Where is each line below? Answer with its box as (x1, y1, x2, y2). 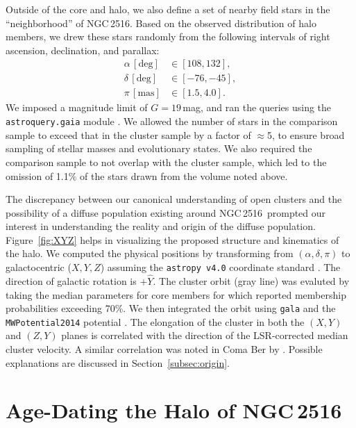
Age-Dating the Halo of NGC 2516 (6, 396, 342, 425)
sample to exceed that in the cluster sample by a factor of (6, 127, 251, 142)
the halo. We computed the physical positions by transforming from (6, 246, 294, 261)
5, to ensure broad (267, 127, 345, 142)
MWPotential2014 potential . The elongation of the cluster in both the (6, 314, 305, 329)
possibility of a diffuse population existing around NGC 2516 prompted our (6, 205, 326, 220)
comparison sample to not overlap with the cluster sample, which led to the (6, 154, 327, 169)
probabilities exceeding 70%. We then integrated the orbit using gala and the (6, 301, 336, 315)
